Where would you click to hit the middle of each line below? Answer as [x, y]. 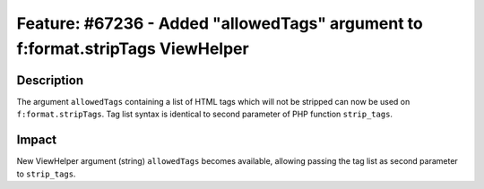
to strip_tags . [46, 174]
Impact [37, 140]
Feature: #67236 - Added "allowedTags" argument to [220, 23]
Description [50, 80]
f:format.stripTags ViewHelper [133, 48]
